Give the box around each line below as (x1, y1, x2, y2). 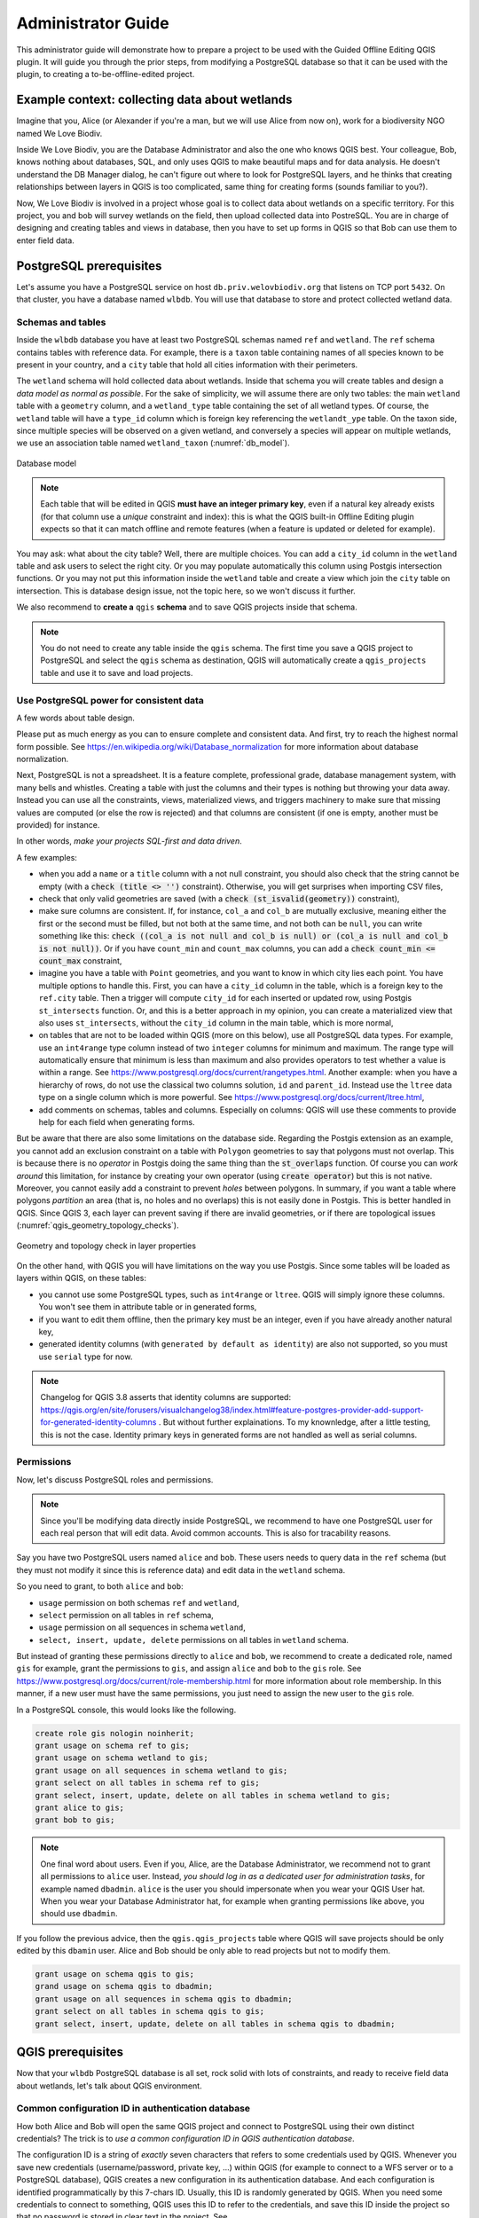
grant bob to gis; (35, 1815, 115, 1825)
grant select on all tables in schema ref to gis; (35, 1778, 261, 1788)
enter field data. (16, 235, 75, 246)
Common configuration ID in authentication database (16, 2103, 251, 2115)
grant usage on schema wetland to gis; (35, 1753, 208, 1763)
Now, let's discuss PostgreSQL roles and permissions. (16, 1474, 214, 1485)
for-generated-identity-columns (40, 1417, 157, 1428)
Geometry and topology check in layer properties (16, 1240, 197, 1251)
